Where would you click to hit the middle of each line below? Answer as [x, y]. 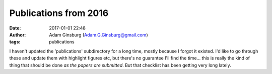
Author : [18, 34]
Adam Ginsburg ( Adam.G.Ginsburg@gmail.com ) [98, 34]
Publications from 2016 [59, 13]
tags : [15, 42]
